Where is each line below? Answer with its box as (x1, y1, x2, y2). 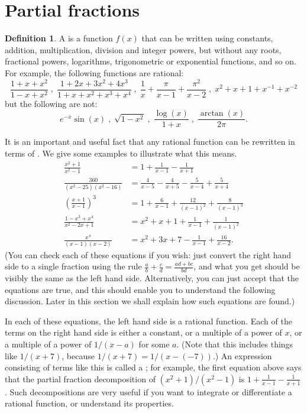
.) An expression (212, 349, 272, 362)
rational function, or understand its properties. (5, 397, 174, 409)
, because (62, 349, 95, 362)
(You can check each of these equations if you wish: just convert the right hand (5, 248, 292, 261)
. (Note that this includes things (176, 338, 293, 350)
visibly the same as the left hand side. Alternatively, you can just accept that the (5, 272, 299, 284)
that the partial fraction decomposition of (5, 372, 156, 385)
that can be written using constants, (141, 32, 273, 44)
